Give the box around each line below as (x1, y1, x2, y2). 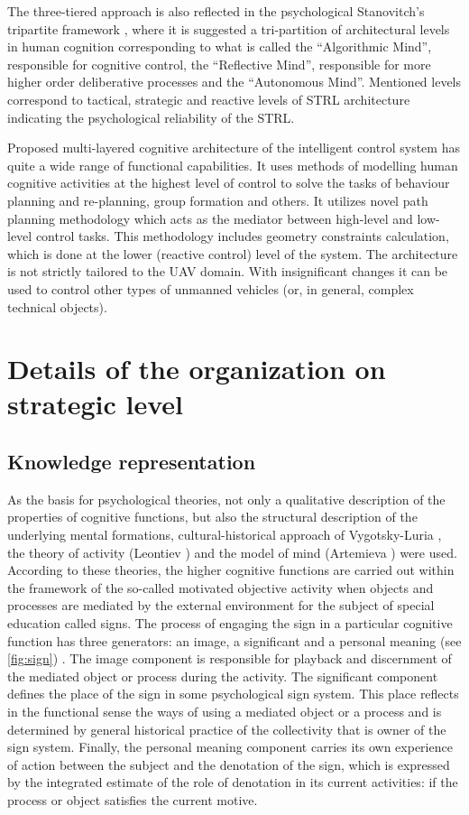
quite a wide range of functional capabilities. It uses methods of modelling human (7, 155, 458, 174)
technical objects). (7, 297, 107, 316)
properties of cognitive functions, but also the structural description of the (7, 507, 418, 526)
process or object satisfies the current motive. (7, 790, 258, 809)
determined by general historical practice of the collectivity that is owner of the (7, 719, 446, 738)
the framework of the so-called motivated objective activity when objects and (7, 578, 434, 597)
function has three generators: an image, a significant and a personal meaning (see (7, 631, 462, 650)
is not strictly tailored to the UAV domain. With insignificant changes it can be (7, 262, 448, 281)
